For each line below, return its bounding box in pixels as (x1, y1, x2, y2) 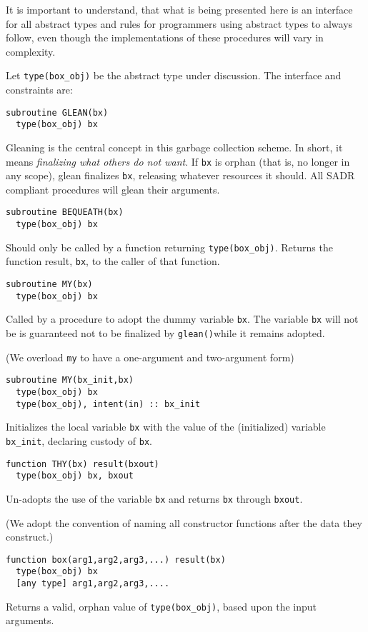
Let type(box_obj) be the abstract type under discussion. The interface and (6, 68, 342, 83)
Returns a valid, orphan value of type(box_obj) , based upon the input (6, 598, 317, 613)
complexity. (6, 44, 56, 59)
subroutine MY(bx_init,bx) (6, 375, 134, 386)
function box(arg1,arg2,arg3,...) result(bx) (6, 554, 226, 565)
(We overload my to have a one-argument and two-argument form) (6, 349, 294, 364)
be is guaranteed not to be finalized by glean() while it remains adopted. (6, 326, 325, 341)
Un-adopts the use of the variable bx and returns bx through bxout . (6, 491, 303, 506)
